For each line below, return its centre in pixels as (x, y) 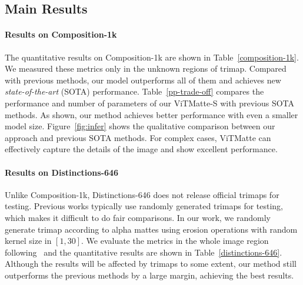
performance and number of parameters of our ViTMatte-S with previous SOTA (150, 103)
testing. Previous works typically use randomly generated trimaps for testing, (144, 206)
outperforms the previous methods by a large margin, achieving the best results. (149, 275)
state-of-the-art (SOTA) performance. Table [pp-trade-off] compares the (134, 91)
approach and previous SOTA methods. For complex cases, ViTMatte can (138, 137)
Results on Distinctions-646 (62, 172)
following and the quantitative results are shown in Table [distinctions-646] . (144, 252)
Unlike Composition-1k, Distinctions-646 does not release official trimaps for (142, 194)
